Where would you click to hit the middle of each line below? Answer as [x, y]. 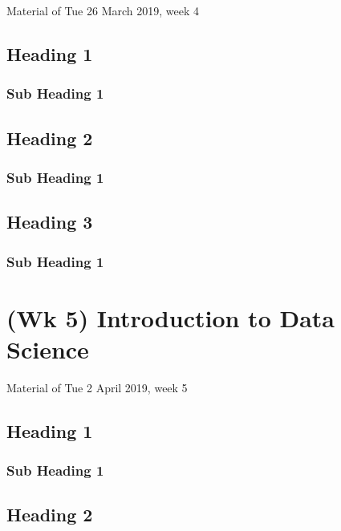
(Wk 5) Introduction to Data [170, 317]
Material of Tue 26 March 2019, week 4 [103, 10]
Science [48, 349]
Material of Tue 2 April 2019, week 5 [97, 387]
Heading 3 [50, 222]
